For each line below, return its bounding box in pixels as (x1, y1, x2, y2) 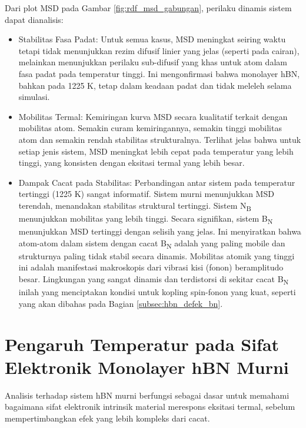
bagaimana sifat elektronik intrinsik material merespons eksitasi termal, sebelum (5, 400, 295, 413)
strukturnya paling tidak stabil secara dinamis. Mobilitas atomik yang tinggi (18, 249, 295, 262)
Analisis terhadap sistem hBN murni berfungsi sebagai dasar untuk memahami (5, 389, 290, 401)
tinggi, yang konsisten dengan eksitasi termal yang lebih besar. (18, 156, 245, 169)
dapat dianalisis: (5, 13, 64, 25)
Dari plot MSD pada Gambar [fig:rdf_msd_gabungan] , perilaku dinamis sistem (5, 2, 292, 14)
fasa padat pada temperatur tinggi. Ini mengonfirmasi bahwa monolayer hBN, (18, 67, 300, 79)
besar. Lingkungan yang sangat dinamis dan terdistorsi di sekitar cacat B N (18, 273, 289, 286)
